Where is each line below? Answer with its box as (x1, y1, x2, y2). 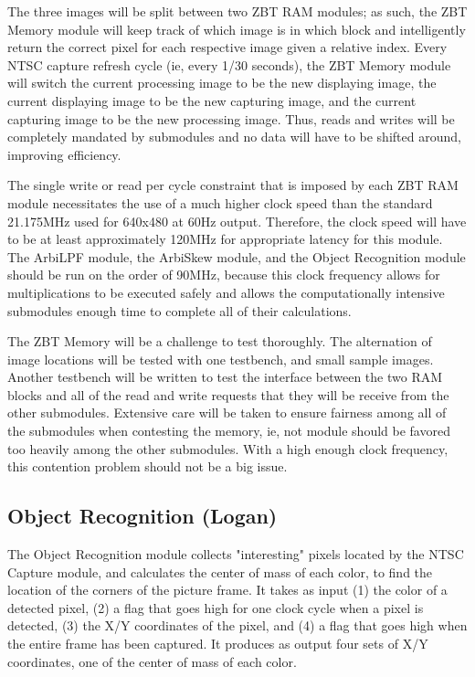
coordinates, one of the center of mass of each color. (7, 651, 297, 671)
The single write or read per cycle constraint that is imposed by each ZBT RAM (7, 175, 459, 195)
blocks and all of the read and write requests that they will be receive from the (7, 385, 449, 404)
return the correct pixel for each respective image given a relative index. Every (7, 37, 448, 57)
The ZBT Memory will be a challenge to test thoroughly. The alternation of (7, 332, 432, 351)
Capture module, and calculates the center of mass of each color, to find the (7, 562, 433, 581)
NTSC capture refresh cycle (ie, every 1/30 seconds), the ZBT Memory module (7, 55, 451, 74)
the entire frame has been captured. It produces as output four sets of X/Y (7, 634, 428, 653)
